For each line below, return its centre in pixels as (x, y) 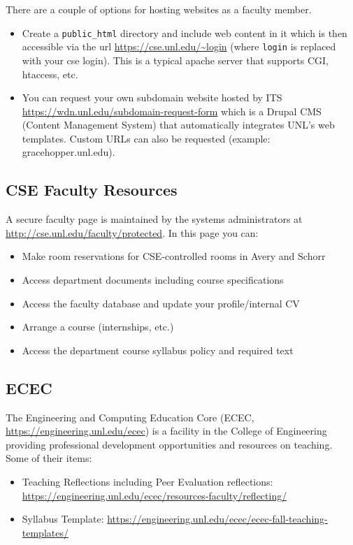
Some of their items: (49, 458)
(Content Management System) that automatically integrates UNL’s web (178, 125)
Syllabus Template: (63, 519)
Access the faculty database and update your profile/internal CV (161, 303)
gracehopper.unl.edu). (69, 152)
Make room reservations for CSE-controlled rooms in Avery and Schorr (174, 256)
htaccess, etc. (50, 74)
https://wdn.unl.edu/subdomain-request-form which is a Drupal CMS (172, 111)
